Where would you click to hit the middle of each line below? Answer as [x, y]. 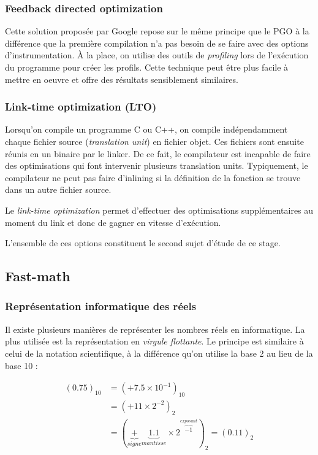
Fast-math [38, 276]
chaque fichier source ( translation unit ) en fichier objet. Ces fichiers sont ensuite [154, 141]
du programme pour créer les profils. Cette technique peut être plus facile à [147, 67]
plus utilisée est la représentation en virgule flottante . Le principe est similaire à [154, 341]
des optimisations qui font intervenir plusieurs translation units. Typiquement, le [157, 165]
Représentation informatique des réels [101, 306]
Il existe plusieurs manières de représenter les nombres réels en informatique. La [155, 329]
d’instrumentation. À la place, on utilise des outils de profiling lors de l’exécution [157, 55]
